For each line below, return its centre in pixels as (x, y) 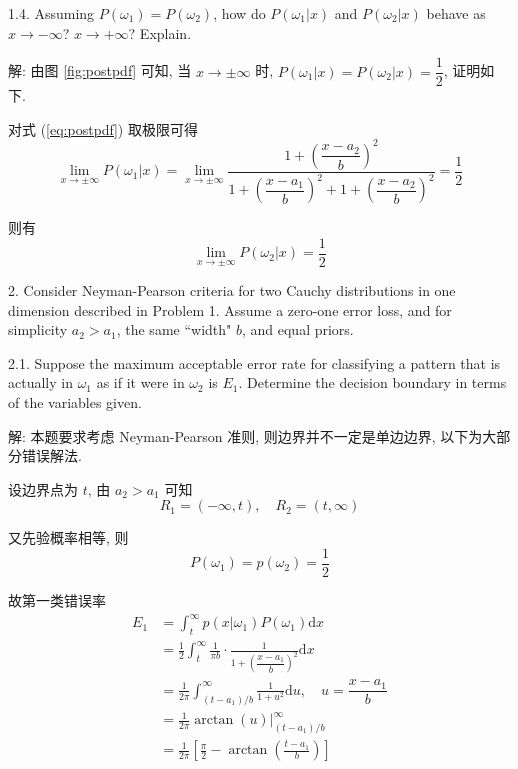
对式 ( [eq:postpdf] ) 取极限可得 (103, 128)
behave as (456, 13)
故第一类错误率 (57, 599)
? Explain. (160, 32)
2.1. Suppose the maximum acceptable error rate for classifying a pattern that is (254, 362)
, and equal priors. (297, 329)
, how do (239, 13)
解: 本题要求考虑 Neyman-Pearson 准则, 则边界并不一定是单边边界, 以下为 (245, 435)
